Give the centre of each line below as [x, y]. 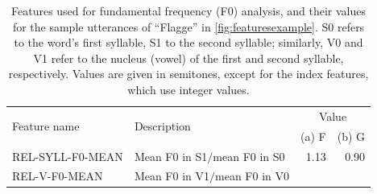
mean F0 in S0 [249, 156]
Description [162, 126]
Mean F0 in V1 [172, 176]
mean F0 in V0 [252, 176]
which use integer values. [188, 89]
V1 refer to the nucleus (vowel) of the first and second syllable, [188, 58]
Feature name [46, 126]
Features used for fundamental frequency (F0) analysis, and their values [189, 10]
